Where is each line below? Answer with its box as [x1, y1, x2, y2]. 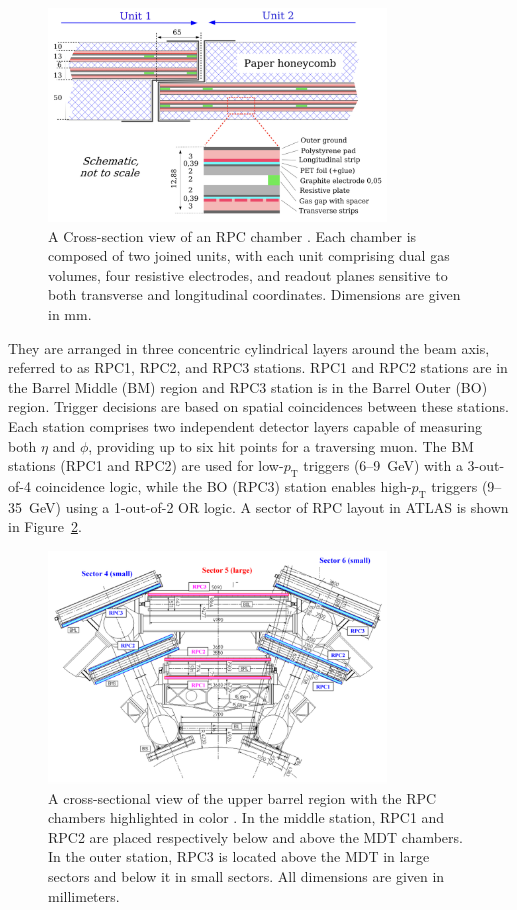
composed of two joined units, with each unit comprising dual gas [48, 245, 450, 266]
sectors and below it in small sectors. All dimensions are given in [48, 866, 445, 887]
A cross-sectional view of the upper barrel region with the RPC [48, 787, 437, 808]
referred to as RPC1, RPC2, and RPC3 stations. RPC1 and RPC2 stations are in [8, 357, 508, 378]
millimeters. [48, 885, 120, 906]
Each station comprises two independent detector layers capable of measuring [8, 415, 482, 436]
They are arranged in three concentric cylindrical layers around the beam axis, [8, 337, 490, 358]
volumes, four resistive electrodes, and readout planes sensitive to [48, 264, 448, 285]
